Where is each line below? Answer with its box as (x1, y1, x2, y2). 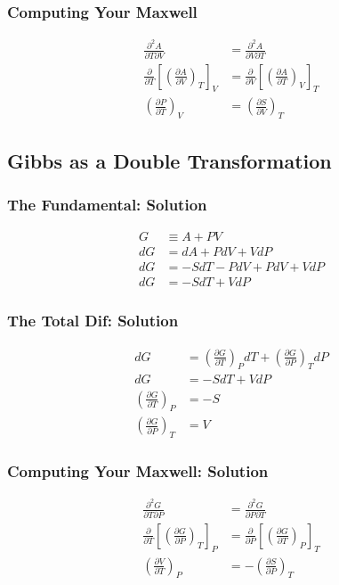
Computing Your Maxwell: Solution (7, 460, 269, 482)
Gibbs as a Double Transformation (7, 146, 332, 174)
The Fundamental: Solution (7, 194, 207, 215)
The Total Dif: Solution (7, 309, 179, 332)
